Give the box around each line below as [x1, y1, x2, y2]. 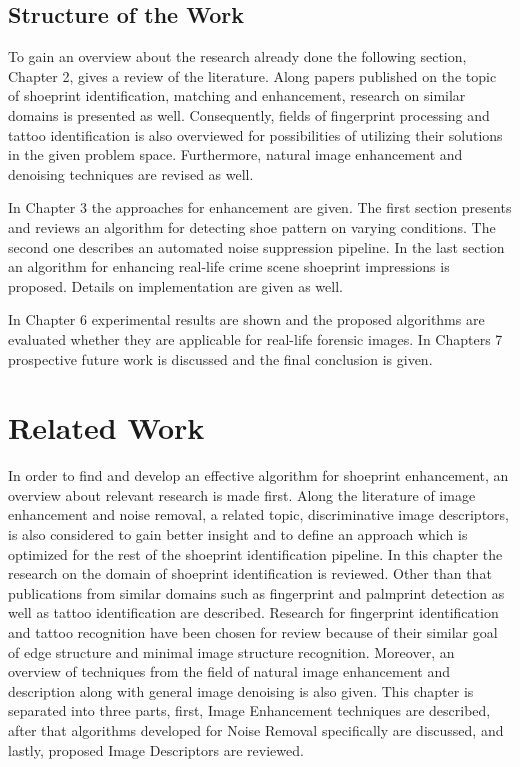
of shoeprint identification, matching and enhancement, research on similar [8, 85, 466, 106]
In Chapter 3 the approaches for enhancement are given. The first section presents [8, 197, 512, 218]
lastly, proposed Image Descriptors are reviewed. [8, 739, 304, 760]
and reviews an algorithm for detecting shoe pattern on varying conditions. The [8, 216, 496, 237]
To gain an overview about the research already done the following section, [8, 46, 467, 67]
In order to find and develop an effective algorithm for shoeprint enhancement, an [8, 465, 509, 486]
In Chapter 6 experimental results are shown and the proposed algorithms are [8, 309, 485, 330]
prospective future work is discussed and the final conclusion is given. [8, 348, 433, 369]
